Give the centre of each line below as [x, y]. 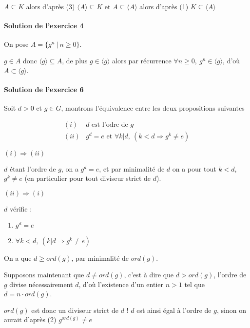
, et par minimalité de [132, 168]
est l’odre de [110, 125]
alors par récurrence [142, 60]
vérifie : [21, 208]
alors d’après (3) [50, 6]
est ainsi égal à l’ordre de [174, 310]
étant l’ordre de [33, 168]
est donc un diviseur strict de [75, 310]
